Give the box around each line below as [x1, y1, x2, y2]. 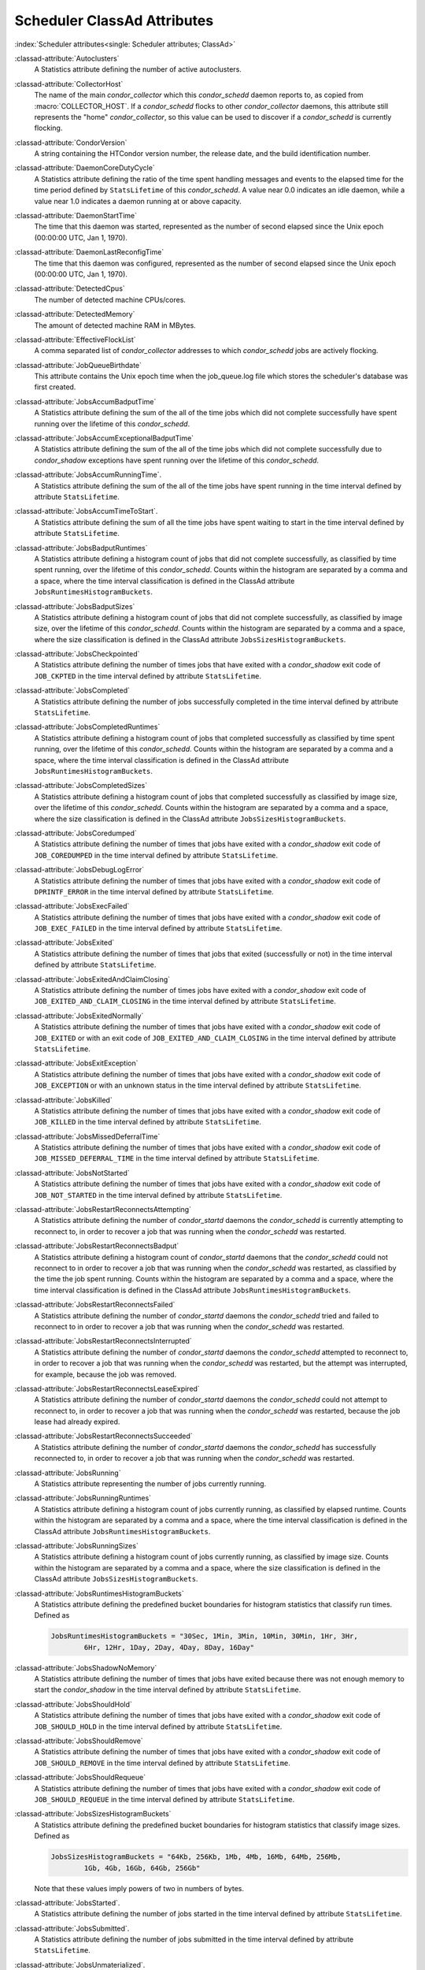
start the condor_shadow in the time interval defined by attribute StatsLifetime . [34, 1685, 301, 1694]
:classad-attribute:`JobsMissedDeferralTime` [14, 1132, 161, 1141]
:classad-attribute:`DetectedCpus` [14, 284, 125, 293]
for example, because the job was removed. [34, 1370, 177, 1379]
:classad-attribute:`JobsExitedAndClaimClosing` [14, 974, 171, 984]
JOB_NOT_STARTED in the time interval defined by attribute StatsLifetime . [34, 1190, 283, 1199]
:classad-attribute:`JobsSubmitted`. [14, 1924, 130, 1933]
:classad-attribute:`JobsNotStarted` [14, 1168, 130, 1177]
